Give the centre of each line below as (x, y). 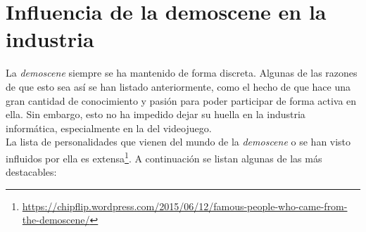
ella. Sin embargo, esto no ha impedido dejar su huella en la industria (156, 114)
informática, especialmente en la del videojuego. (109, 128)
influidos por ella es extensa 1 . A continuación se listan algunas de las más (164, 157)
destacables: (31, 172)
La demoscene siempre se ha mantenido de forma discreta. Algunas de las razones (182, 73)
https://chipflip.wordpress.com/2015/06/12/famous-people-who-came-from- (185, 206)
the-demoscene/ (56, 220)
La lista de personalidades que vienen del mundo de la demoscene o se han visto (178, 142)
